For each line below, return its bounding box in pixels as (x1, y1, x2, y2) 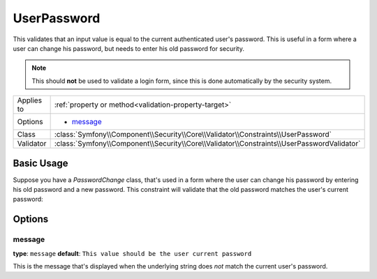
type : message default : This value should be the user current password (13, 249, 252, 257)
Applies (17, 96, 42, 105)
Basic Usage (13, 157, 68, 169)
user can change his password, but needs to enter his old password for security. (13, 44, 244, 52)
